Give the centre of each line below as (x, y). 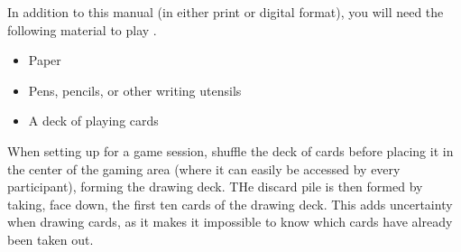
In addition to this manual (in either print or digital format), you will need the (226, 12)
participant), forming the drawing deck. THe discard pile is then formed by (215, 187)
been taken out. (51, 239)
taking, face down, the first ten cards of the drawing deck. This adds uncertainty (230, 204)
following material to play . (82, 29)
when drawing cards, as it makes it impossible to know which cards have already (230, 222)
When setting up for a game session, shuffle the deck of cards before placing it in (230, 150)
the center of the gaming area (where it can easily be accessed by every (204, 168)
